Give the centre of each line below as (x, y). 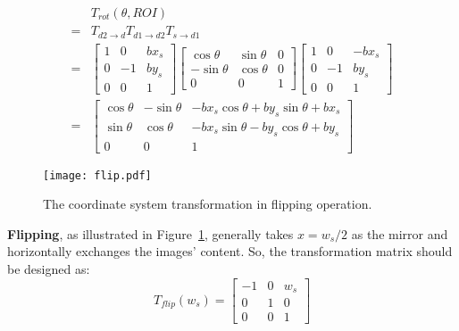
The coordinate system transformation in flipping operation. (208, 204)
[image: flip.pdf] (97, 175)
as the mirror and (400, 233)
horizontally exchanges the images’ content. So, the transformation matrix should (230, 251)
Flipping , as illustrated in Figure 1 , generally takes (150, 233)
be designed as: (49, 269)
